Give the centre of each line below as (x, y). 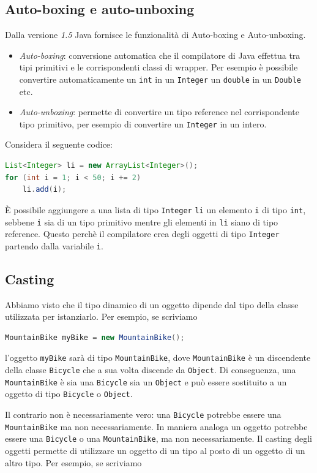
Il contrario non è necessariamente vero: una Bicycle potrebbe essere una (143, 414)
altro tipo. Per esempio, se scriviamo (73, 462)
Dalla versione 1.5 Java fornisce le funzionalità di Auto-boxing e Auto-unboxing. (155, 35)
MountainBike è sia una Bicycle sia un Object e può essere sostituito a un (146, 381)
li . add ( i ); (44, 190)
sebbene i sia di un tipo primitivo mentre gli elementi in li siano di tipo (142, 221)
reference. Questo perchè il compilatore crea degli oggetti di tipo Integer (142, 234)
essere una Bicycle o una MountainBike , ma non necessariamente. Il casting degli (159, 438)
